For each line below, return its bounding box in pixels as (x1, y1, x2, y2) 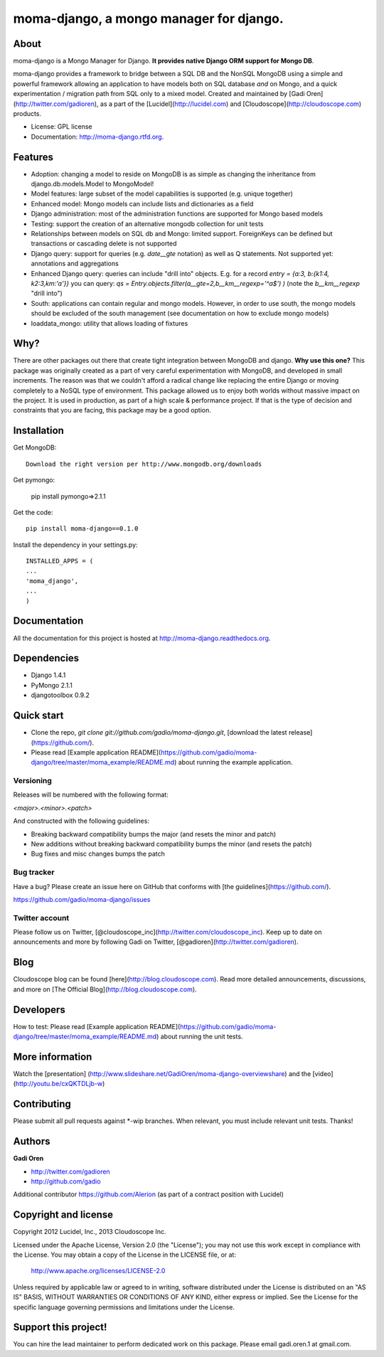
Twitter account (13, 912, 70, 922)
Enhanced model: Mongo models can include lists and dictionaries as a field (31, 199, 254, 208)
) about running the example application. (174, 758, 293, 767)
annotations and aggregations (31, 260, 119, 268)
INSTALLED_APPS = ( (26, 557, 94, 565)
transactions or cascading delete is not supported (31, 239, 177, 248)
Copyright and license (13, 1209, 114, 1221)
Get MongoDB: (13, 443, 57, 452)
